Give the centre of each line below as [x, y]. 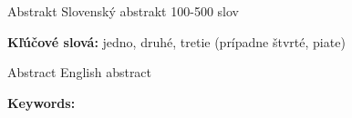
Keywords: [41, 102]
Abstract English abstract [80, 72]
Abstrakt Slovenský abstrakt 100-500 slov [123, 11]
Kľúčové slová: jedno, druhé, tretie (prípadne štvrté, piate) [176, 41]
